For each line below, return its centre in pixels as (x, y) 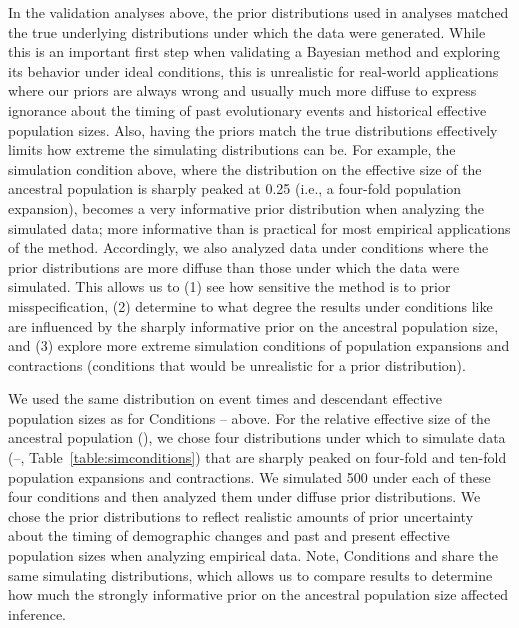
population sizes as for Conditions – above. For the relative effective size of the (249, 417)
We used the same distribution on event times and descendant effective (225, 398)
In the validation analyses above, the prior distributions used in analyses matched (258, 12)
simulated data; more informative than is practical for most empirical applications (259, 227)
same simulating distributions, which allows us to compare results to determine (250, 574)
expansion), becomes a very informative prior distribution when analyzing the (246, 207)
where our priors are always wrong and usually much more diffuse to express (242, 90)
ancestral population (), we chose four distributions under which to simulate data (257, 437)
